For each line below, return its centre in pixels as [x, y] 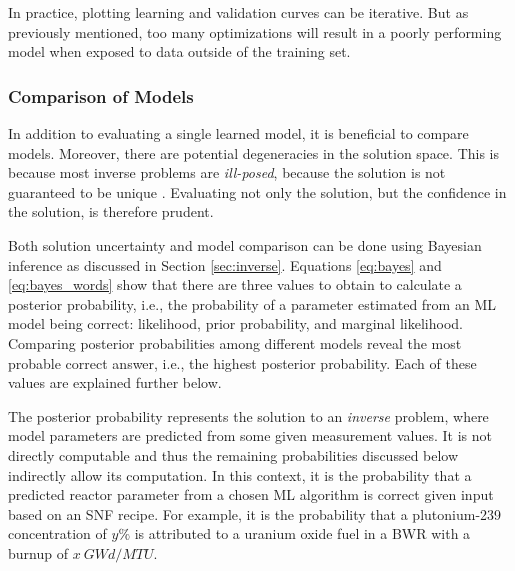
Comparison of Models [101, 95]
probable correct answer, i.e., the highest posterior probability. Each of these [242, 362]
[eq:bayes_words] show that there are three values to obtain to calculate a [235, 284]
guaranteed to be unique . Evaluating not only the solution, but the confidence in [257, 191]
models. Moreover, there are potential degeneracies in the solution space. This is [254, 152]
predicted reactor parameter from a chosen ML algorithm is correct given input [251, 494]
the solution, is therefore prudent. [111, 211]
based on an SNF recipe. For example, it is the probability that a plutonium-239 [255, 513]
